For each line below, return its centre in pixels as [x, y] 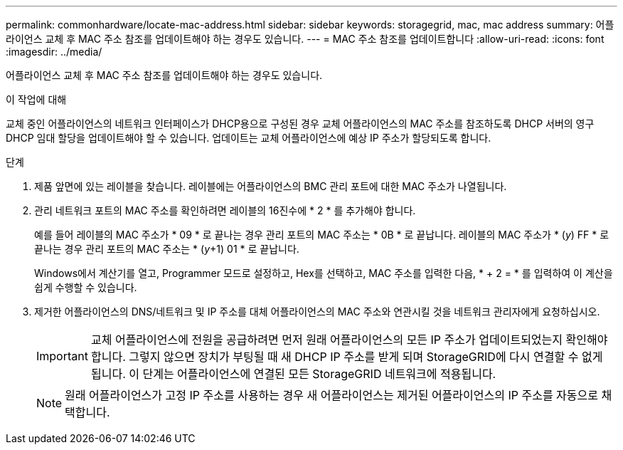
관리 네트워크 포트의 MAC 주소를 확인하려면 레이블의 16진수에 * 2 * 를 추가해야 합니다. [225, 210]
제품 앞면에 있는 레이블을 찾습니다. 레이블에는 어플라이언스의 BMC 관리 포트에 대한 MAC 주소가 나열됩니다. [271, 186]
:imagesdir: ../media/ [54, 52]
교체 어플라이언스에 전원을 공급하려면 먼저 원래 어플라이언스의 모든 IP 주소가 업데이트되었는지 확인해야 [349, 340]
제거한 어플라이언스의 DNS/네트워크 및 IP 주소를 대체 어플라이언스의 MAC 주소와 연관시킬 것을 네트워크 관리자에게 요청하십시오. [317, 312]
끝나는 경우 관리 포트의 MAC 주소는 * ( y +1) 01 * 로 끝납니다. [167, 249]
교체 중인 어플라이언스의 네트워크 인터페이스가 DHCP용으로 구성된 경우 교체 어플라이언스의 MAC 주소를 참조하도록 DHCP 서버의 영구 [300, 124]
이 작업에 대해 [36, 99]
